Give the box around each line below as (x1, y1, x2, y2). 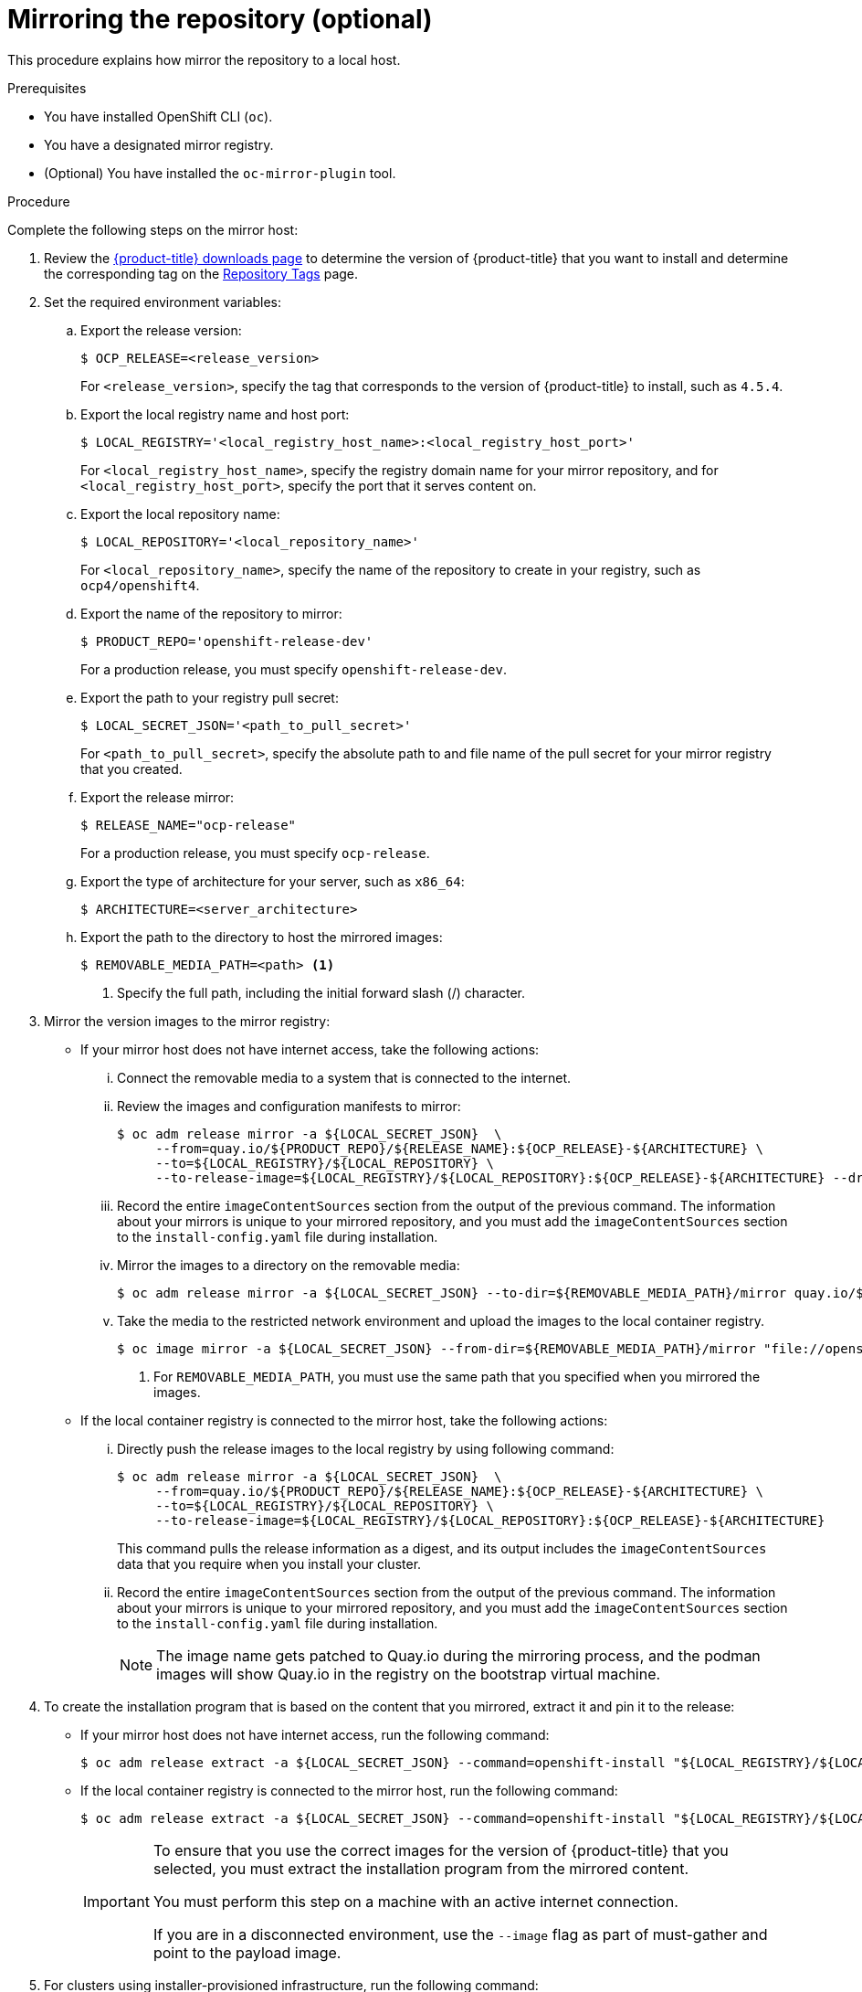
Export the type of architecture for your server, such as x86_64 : (80, 873, 465, 889)
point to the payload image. (152, 1943, 342, 1962)
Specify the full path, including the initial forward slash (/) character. (117, 984, 526, 1001)
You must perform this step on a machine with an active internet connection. (152, 1891, 678, 1911)
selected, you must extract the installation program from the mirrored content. (152, 1859, 689, 1878)
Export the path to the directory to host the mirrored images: (80, 928, 443, 945)
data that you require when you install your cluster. (117, 1555, 422, 1572)
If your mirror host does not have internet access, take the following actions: (80, 1041, 540, 1057)
